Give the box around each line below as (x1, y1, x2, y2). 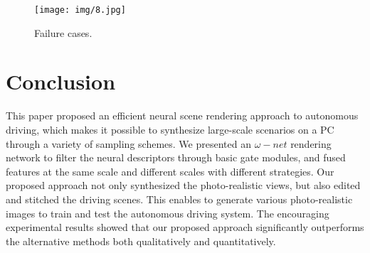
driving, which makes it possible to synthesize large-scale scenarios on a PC (6, 122, 334, 136)
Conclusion (6, 67, 116, 96)
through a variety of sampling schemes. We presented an (6, 136, 251, 151)
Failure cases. (34, 25, 92, 40)
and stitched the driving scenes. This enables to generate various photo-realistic (6, 191, 353, 206)
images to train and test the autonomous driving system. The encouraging (6, 205, 329, 220)
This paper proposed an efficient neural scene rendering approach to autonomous (6, 108, 359, 123)
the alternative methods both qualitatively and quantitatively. (6, 233, 276, 248)
